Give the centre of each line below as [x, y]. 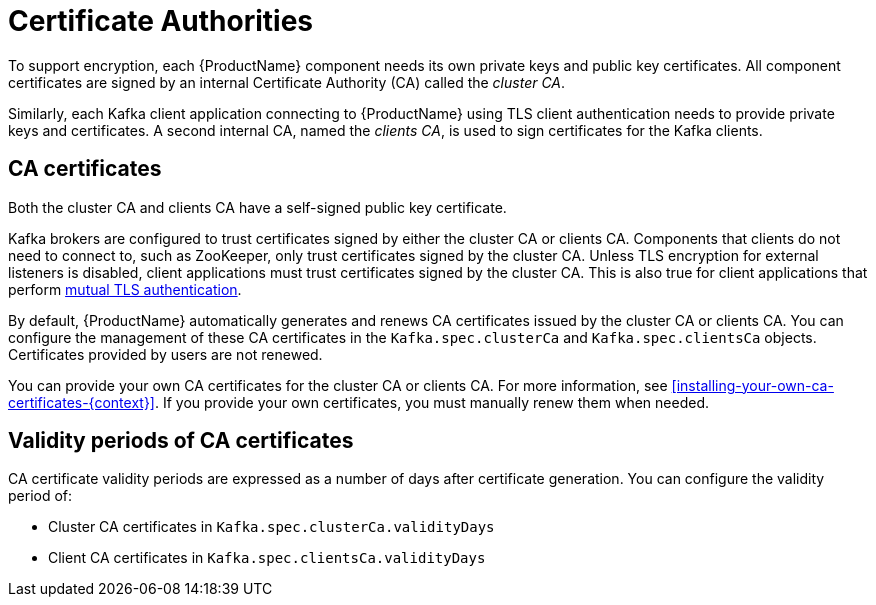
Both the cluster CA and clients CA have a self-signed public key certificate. [257, 207]
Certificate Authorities [161, 21]
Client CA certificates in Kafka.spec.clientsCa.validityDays [267, 558]
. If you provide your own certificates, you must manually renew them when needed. [432, 402]
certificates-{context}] [81, 402]
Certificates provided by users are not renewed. [165, 354]
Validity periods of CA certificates [181, 441]
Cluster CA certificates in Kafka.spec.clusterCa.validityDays [271, 527]
